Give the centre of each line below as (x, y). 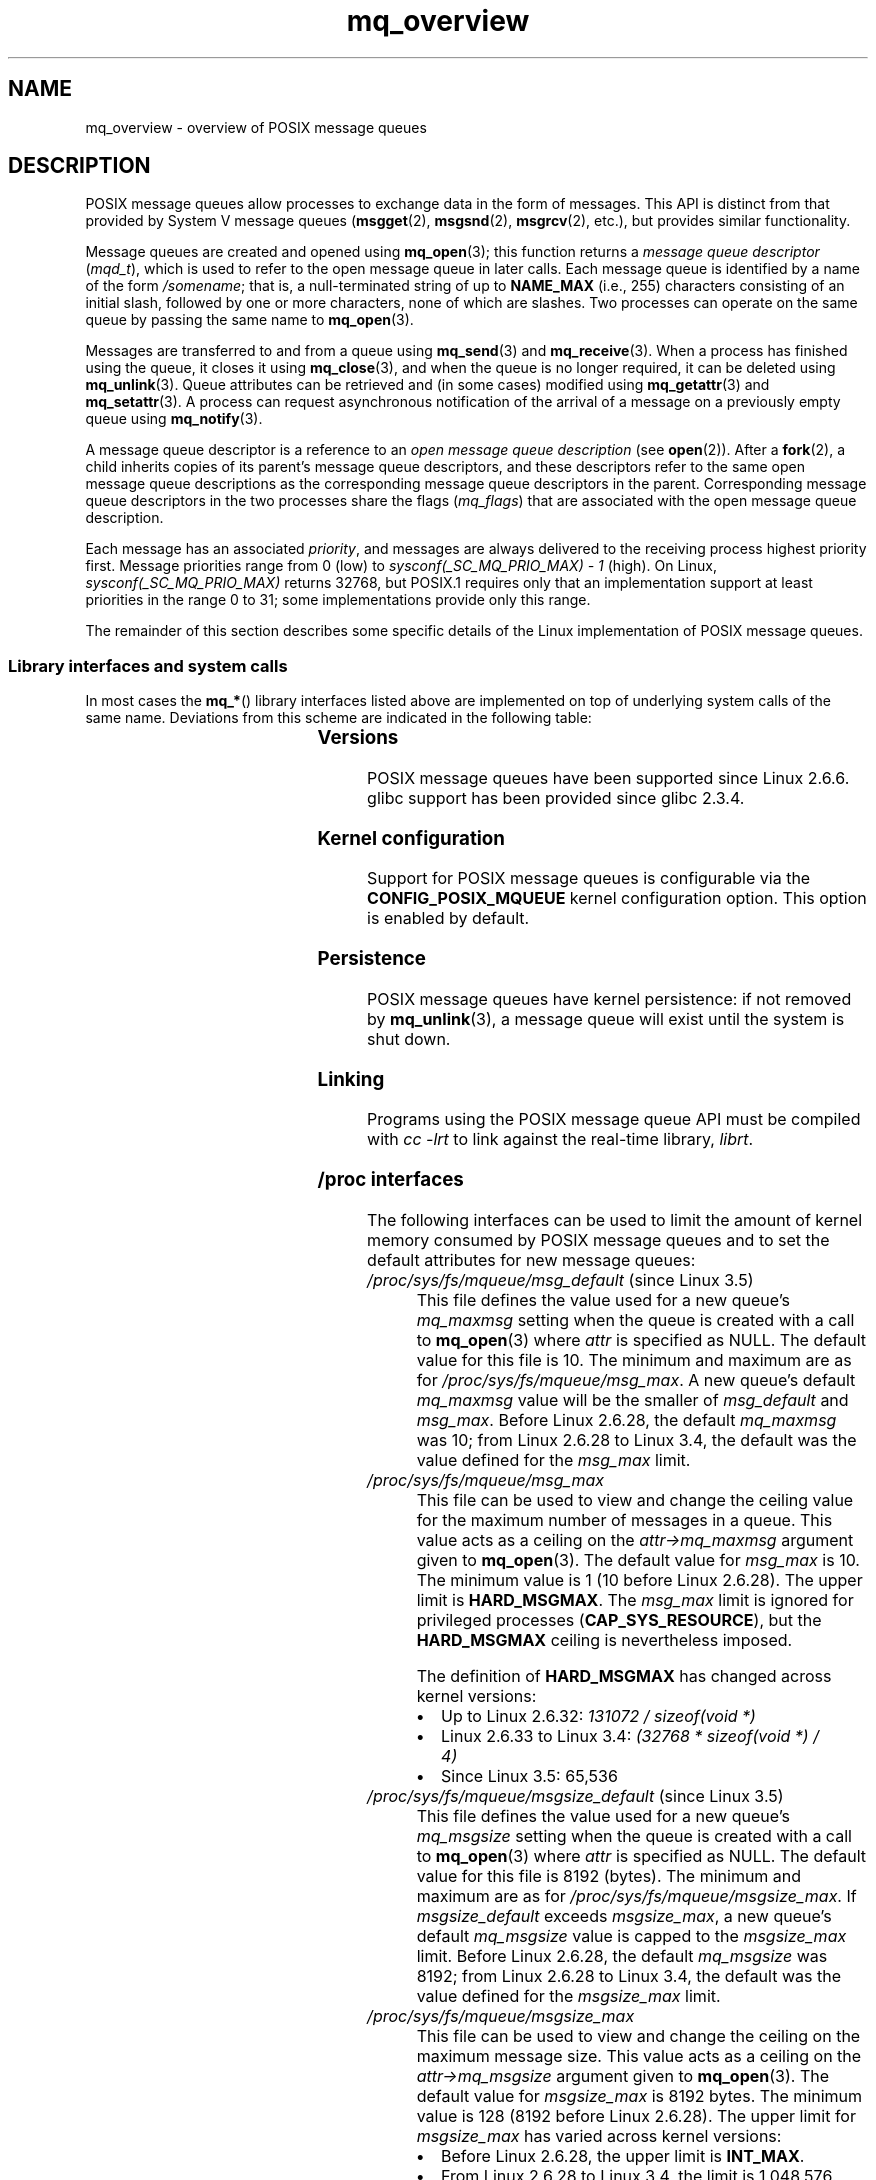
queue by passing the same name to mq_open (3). (249, 320)
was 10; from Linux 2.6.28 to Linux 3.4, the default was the (636, 1439)
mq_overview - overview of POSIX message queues (256, 127)
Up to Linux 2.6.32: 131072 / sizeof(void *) (598, 1715)
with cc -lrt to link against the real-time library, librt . (560, 1139)
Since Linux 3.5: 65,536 (529, 1775)
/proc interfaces (390, 1179)
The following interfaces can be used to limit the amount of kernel (615, 1219)
